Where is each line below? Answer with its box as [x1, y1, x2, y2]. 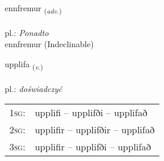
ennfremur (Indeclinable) [5, 38, 94, 50]
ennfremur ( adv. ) [5, 2, 62, 15]
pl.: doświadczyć [5, 82, 62, 94]
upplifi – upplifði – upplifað [35, 106, 148, 120]
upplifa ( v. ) [5, 57, 43, 71]
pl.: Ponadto [5, 26, 49, 38]
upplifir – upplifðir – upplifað [35, 123, 155, 137]
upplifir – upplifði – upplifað [35, 140, 151, 154]
